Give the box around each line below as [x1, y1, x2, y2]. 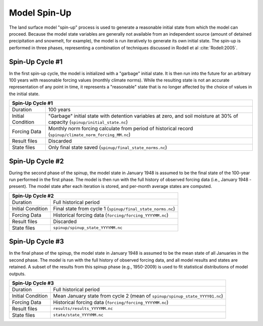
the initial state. [9, 91, 40, 97]
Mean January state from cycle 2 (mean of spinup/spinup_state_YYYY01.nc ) [53, 292, 224, 299]
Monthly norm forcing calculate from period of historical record [48, 125, 193, 132]
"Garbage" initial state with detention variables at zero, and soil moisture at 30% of [48, 113, 238, 120]
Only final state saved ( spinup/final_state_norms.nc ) [48, 144, 168, 151]
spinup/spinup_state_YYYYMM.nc [53, 225, 123, 230]
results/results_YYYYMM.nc [53, 306, 113, 311]
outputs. [9, 271, 26, 277]
